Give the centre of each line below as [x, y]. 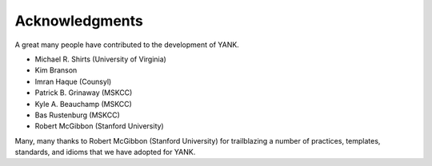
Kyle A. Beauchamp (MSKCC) [83, 104]
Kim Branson [56, 70]
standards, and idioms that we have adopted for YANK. [105, 152]
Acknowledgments [79, 21]
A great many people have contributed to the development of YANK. [127, 45]
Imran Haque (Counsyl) [73, 81]
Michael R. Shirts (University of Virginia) [101, 59]
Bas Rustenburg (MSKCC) [77, 115]
